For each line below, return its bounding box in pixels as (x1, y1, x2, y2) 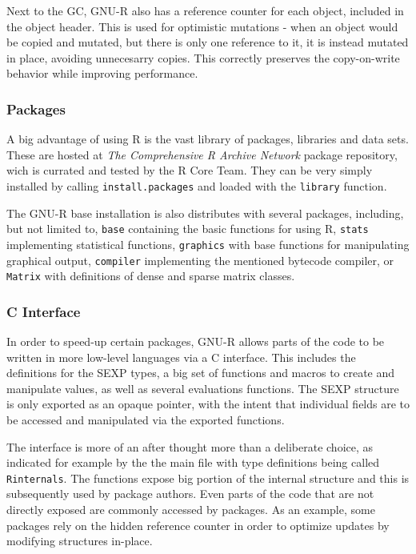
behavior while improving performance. (6, 65, 198, 82)
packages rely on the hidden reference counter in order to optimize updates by (6, 516, 390, 533)
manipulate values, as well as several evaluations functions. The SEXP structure (6, 379, 399, 396)
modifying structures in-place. (6, 532, 153, 549)
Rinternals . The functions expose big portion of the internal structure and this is (6, 469, 410, 486)
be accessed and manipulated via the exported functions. (6, 411, 285, 428)
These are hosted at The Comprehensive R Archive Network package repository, (6, 146, 398, 163)
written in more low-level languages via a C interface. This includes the (6, 348, 356, 365)
